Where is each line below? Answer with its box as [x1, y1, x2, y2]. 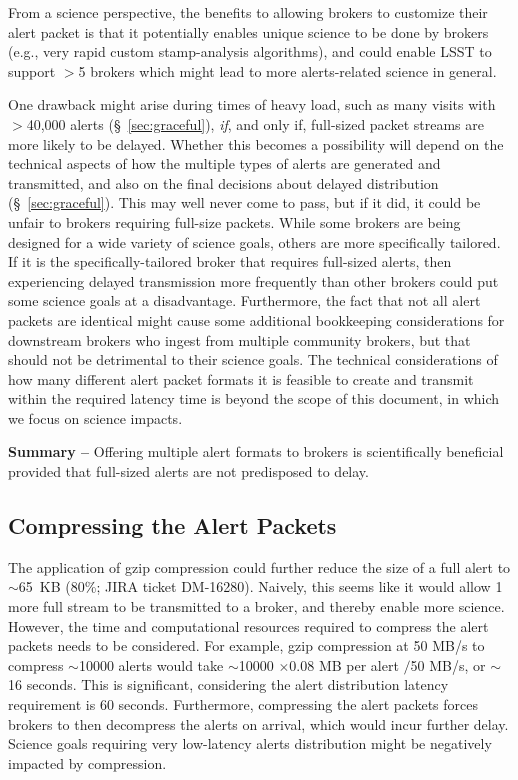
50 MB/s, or [410, 654, 486, 675]
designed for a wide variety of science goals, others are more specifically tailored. [8, 231, 501, 252]
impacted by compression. [8, 752, 167, 773]
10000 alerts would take [78, 654, 224, 675]
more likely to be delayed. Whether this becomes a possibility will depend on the [8, 133, 504, 154]
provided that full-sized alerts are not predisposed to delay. [8, 461, 369, 482]
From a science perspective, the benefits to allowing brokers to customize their [8, 2, 488, 22]
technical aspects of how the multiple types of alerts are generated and [8, 153, 441, 174]
